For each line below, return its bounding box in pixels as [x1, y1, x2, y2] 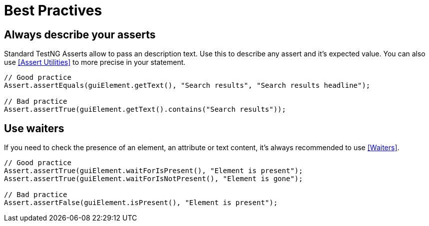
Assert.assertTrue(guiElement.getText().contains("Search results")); [4, 105, 286, 114]
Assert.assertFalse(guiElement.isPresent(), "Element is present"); [4, 199, 278, 207]
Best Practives [4, 2, 102, 19]
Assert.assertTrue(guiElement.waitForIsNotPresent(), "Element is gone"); [4, 175, 303, 183]
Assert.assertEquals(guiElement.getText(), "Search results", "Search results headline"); [4, 81, 371, 90]
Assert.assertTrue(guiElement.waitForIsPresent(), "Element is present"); [4, 167, 303, 175]
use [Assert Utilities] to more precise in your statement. [4, 58, 186, 67]
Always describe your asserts [4, 28, 156, 41]
